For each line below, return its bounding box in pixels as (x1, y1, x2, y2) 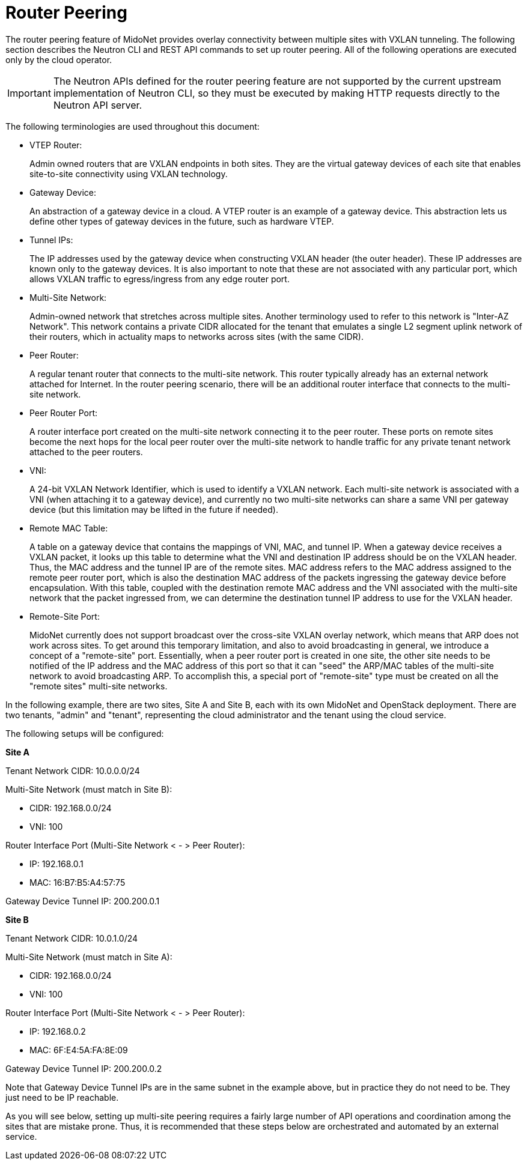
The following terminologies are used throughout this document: (5, 121, 260, 132)
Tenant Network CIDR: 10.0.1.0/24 (5, 933, 138, 943)
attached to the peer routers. (29, 446, 143, 457)
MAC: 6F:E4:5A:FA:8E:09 (29, 1044, 128, 1055)
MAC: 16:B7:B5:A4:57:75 (29, 877, 126, 888)
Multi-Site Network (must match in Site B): (5, 784, 172, 794)
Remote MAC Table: (29, 522, 108, 533)
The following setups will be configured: (5, 728, 164, 739)
